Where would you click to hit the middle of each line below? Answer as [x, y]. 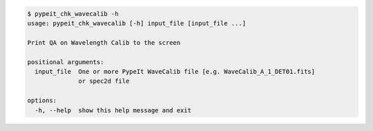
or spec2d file [104, 81]
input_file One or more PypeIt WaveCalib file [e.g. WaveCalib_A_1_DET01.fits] [175, 71]
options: [42, 101]
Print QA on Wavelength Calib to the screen [104, 42]
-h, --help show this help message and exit [113, 110]
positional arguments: [66, 62]
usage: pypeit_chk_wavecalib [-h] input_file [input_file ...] [137, 23]
